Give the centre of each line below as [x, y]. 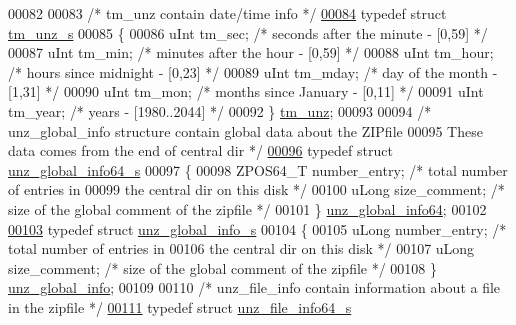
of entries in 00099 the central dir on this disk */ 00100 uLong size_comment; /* [256, 189]
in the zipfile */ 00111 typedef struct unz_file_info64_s [180, 306]
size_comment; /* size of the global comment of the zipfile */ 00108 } [223, 267]
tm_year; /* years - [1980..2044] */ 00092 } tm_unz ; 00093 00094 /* [220, 110]
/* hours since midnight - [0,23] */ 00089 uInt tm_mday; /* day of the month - [253, 71]
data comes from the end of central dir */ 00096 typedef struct [200, 150]
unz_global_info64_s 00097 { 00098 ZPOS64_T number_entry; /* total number [258, 169]
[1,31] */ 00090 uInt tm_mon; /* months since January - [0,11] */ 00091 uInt [246, 91]
